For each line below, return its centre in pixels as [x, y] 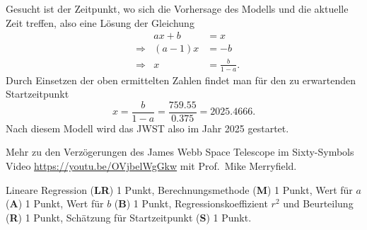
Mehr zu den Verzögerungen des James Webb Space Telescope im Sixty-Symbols [180, 152]
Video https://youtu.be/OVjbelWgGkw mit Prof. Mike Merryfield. [151, 166]
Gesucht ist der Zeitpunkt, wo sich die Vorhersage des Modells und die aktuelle [177, 8]
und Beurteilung [318, 203]
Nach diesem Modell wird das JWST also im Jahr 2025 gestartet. [147, 128]
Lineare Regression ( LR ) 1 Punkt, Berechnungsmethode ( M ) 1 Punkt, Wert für [179, 189]
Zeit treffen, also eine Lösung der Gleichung [100, 22]
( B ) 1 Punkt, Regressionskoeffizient [191, 203]
